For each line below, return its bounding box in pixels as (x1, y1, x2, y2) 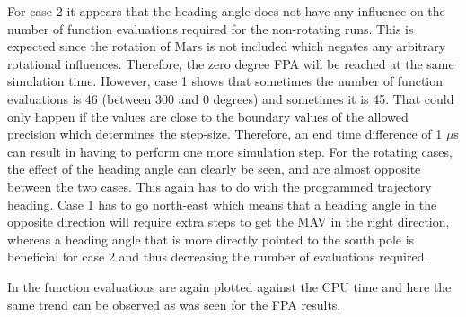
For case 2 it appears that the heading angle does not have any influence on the (7, 2, 445, 20)
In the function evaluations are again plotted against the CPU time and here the (7, 277, 452, 296)
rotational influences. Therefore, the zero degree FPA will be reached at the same (7, 54, 454, 73)
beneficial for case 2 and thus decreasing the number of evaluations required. (7, 247, 428, 266)
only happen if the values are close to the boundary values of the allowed (7, 107, 409, 125)
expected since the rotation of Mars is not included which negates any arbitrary (7, 37, 446, 56)
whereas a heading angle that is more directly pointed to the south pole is (7, 229, 415, 248)
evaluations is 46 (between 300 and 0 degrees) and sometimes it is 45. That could (7, 89, 454, 107)
